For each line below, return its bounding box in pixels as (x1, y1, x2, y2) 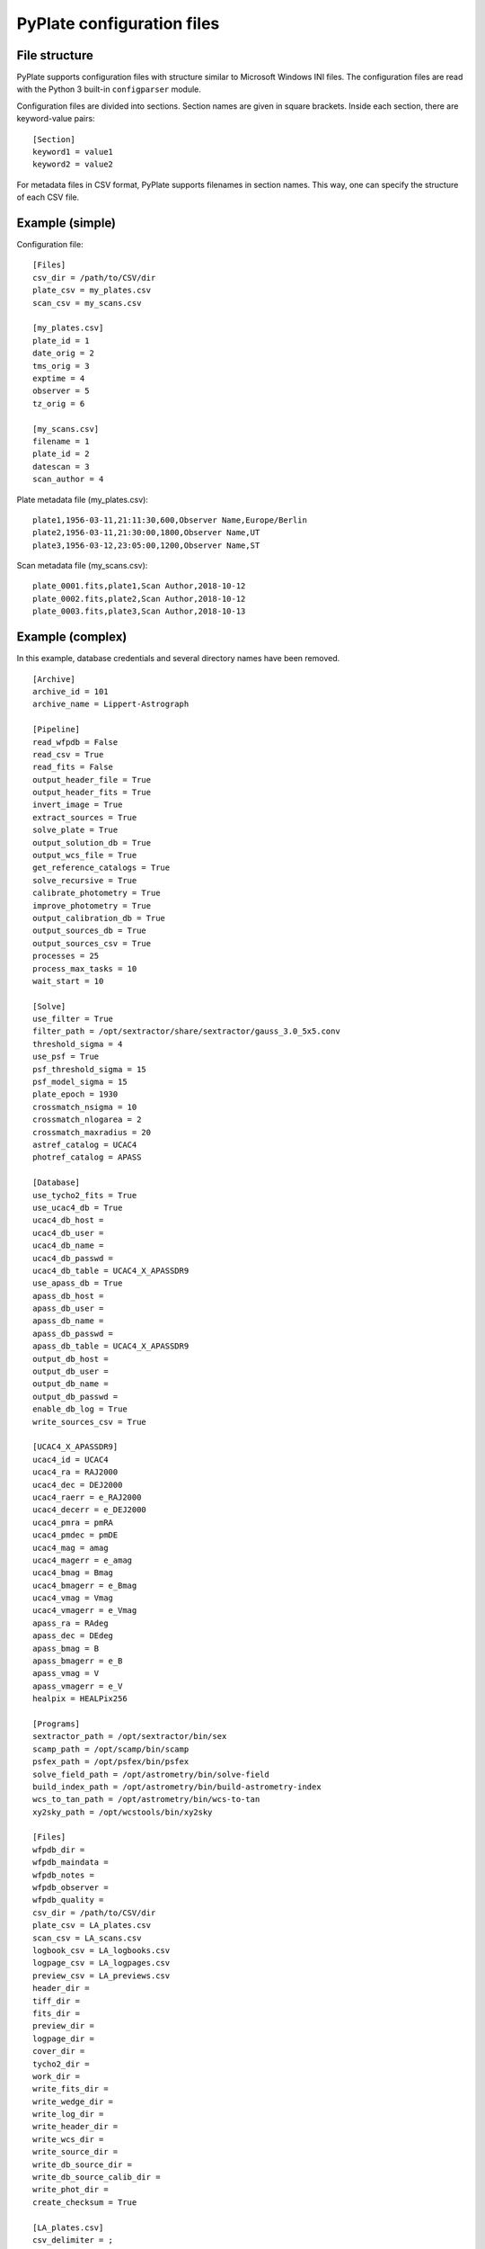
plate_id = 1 (32, 336, 90, 345)
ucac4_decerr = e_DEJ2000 (32, 1505, 147, 1515)
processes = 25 (32, 951, 100, 962)
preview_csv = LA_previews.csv (32, 1970, 171, 1981)
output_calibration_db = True (32, 913, 166, 923)
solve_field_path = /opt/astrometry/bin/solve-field (32, 1769, 269, 1779)
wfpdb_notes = (32, 1869, 94, 1880)
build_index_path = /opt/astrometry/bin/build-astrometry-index (32, 1781, 322, 1792)
